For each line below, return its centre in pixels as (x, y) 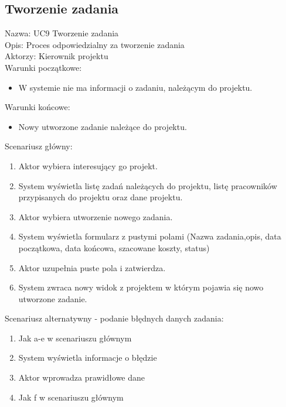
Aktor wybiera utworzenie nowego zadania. (96, 216)
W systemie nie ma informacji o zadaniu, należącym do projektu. (135, 87)
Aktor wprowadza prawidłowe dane (82, 377)
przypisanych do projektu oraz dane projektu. (101, 197)
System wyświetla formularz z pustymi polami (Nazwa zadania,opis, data (150, 236)
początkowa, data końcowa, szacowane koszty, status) (114, 247)
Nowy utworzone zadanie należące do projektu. (103, 126)
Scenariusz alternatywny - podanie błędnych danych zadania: (114, 318)
